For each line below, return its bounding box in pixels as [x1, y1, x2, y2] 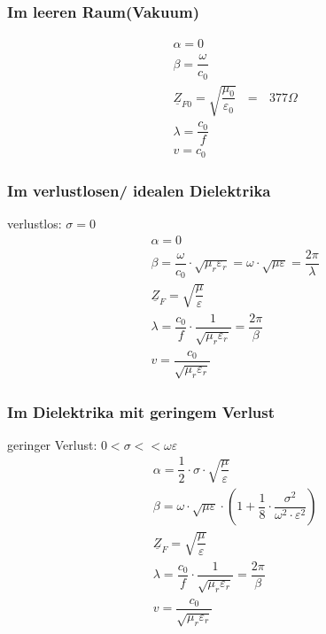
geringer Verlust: [7, 435, 97, 453]
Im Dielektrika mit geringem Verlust [7, 400, 276, 422]
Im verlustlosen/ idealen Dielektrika [7, 179, 271, 201]
